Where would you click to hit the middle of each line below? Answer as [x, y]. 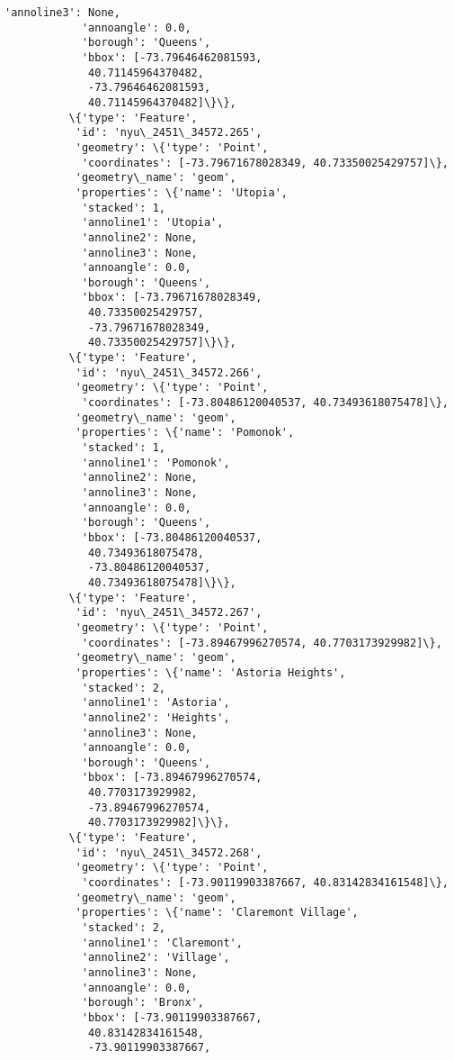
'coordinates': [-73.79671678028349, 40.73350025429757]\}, [265, 163]
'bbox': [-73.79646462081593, [172, 57]
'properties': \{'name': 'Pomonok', [185, 433]
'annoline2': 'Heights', [156, 717]
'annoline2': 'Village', [156, 958]
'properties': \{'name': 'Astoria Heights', [210, 672]
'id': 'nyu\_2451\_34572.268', [169, 852]
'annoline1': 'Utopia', [152, 223]
